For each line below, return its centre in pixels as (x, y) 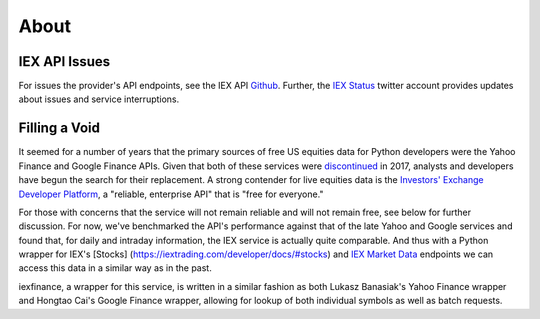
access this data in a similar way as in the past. (115, 268)
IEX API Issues (64, 61)
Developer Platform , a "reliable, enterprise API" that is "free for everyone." (171, 194)
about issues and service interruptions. (99, 99)
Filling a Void (59, 128)
